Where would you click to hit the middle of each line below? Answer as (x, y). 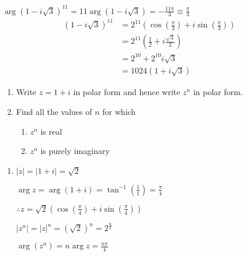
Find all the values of (54, 111)
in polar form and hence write (127, 92)
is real (51, 131)
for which (119, 111)
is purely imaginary (75, 151)
